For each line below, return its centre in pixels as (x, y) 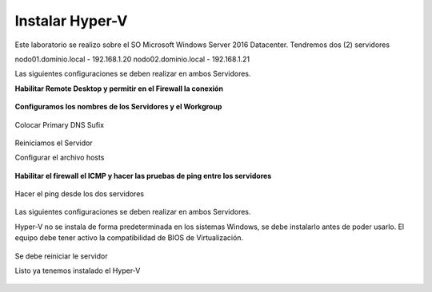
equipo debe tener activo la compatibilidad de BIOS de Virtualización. (129, 238)
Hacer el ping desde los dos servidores (79, 194)
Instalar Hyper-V (71, 21)
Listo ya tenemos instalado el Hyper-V (78, 270)
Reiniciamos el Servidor (54, 143)
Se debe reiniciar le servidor (61, 256)
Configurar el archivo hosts (60, 158)
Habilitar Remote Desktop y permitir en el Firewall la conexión (119, 89)
